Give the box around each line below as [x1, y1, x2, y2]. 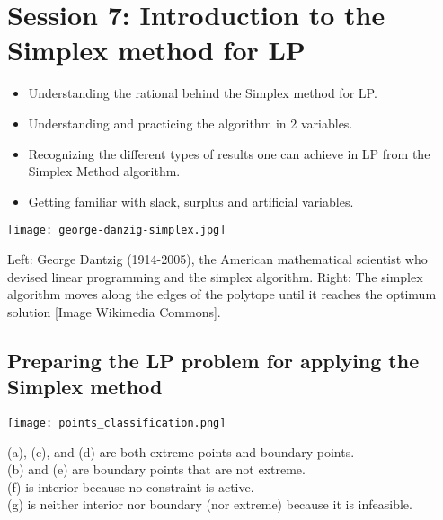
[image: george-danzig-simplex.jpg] [7, 224, 226, 237]
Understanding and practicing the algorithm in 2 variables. [28, 113, 353, 132]
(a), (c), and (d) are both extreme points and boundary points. [7, 442, 355, 461]
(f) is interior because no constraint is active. [7, 477, 254, 496]
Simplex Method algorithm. [28, 162, 181, 181]
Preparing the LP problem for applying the [7, 346, 420, 374]
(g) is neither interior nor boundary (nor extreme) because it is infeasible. [7, 495, 412, 514]
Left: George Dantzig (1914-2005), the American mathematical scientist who [7, 249, 428, 268]
